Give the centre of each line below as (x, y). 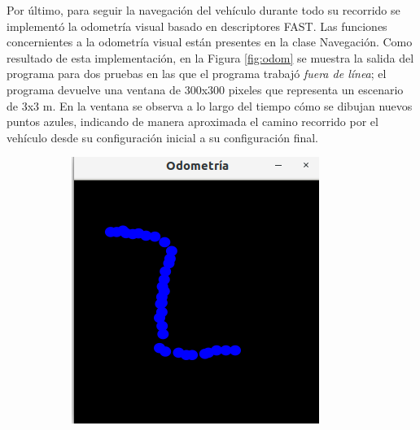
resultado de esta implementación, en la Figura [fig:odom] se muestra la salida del (210, 57)
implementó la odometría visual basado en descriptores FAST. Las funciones (197, 26)
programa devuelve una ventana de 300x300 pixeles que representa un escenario (205, 89)
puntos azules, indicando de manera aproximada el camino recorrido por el (192, 122)
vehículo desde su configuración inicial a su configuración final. (163, 137)
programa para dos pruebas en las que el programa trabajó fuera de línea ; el (197, 74)
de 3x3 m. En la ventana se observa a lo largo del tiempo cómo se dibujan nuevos (210, 105)
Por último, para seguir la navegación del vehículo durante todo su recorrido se (203, 10)
